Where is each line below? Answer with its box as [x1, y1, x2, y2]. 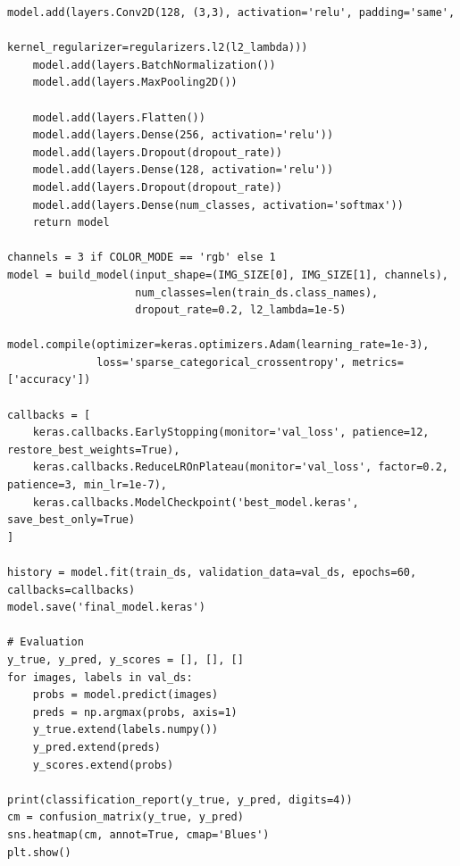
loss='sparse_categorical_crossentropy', [96, 355, 347, 369]
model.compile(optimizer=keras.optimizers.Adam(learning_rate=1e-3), [7, 338, 430, 352]
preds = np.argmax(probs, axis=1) [32, 705, 238, 719]
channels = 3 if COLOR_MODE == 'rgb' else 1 [7, 251, 276, 264]
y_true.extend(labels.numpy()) [32, 723, 219, 737]
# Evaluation [7, 636, 84, 649]
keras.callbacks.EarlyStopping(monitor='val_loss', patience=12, [32, 426, 430, 439]
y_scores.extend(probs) [32, 758, 174, 771]
